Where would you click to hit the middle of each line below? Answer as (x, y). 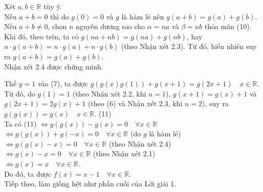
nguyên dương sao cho (111, 26)
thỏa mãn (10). (228, 26)
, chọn (57, 26)
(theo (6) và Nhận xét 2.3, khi (135, 103)
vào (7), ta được (63, 83)
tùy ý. (53, 6)
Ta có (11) (20, 123)
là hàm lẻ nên (143, 16)
